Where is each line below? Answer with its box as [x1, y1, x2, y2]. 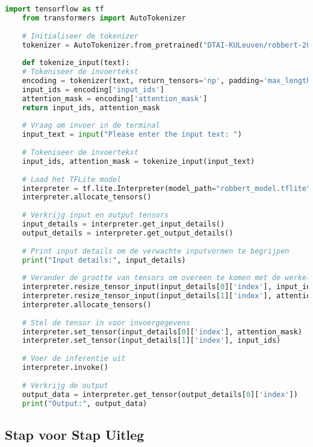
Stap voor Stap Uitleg [5, 425, 144, 443]
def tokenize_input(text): [22, 58, 130, 67]
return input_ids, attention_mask [22, 103, 160, 112]
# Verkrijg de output [22, 381, 108, 390]
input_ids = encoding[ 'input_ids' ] [22, 85, 164, 94]
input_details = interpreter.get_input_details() [22, 220, 225, 228]
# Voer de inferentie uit [22, 354, 126, 363]
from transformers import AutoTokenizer [22, 13, 186, 22]
